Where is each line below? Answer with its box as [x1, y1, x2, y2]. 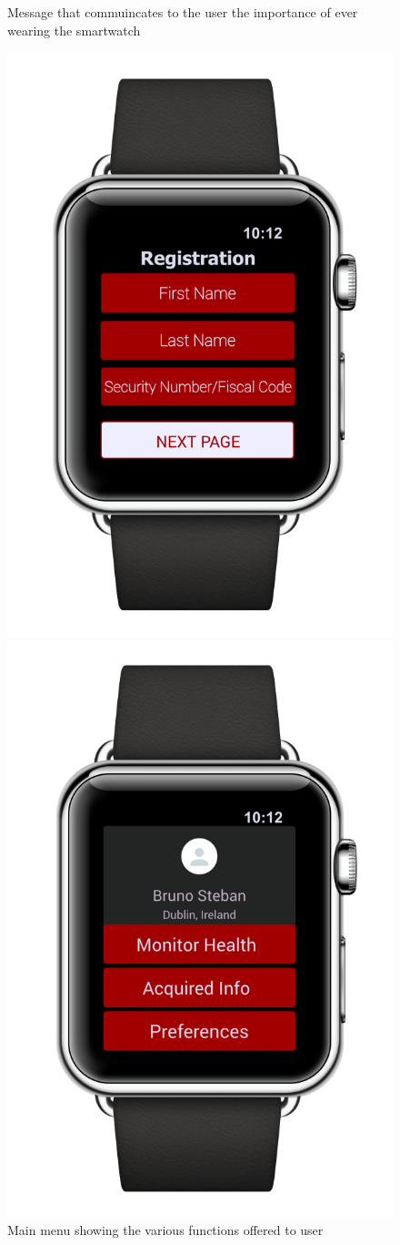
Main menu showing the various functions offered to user [7, 1220, 324, 1240]
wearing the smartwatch [7, 20, 141, 39]
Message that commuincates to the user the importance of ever [7, 3, 358, 21]
